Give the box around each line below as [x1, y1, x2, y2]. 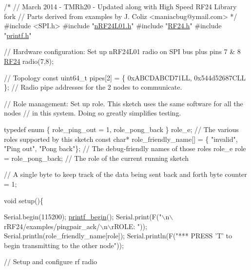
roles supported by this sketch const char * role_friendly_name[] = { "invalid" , [4, 134, 238, 144]
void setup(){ [4, 195, 43, 205]
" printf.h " [4, 30, 32, 40]
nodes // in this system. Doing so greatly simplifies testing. [4, 108, 181, 118]
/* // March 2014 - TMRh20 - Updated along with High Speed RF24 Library [4, 1, 237, 11]
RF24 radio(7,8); [4, 56, 54, 66]
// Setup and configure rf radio [4, 256, 97, 267]
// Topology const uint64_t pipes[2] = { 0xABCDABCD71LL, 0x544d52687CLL [4, 72, 246, 82]
